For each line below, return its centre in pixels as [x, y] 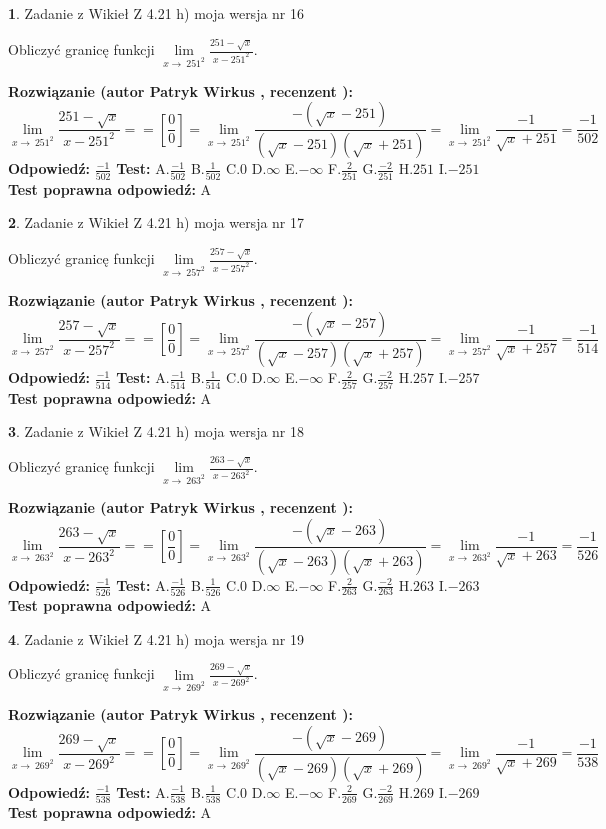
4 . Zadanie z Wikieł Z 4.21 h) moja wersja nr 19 [156, 638]
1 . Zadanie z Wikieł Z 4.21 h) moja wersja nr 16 [156, 13]
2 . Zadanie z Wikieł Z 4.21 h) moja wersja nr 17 [156, 222]
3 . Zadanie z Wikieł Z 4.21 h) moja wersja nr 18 [156, 431]
